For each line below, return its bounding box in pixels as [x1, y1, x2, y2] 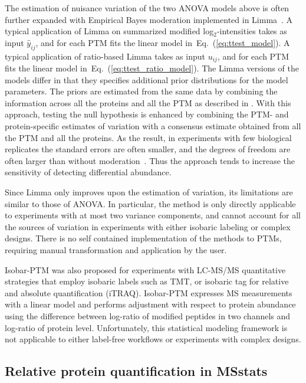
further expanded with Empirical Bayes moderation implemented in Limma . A [5, 13, 293, 25]
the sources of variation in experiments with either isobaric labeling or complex [5, 220, 291, 233]
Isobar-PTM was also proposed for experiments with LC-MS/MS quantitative [5, 263, 286, 276]
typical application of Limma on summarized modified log [5, 25, 214, 37]
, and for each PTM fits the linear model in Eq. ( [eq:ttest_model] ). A [35, 36, 290, 48]
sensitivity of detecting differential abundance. [5, 166, 172, 178]
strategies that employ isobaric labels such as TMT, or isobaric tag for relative [5, 275, 289, 287]
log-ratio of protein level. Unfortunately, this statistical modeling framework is [5, 321, 288, 333]
